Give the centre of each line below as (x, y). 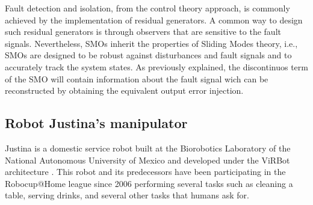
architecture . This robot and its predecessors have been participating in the (145, 172)
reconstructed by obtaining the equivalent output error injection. (124, 90)
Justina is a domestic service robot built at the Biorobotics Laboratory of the (148, 148)
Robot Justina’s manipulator (96, 123)
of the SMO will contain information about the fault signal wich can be (137, 78)
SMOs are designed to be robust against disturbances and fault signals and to (148, 55)
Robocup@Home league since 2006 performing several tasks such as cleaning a (149, 183)
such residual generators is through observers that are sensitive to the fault (143, 32)
